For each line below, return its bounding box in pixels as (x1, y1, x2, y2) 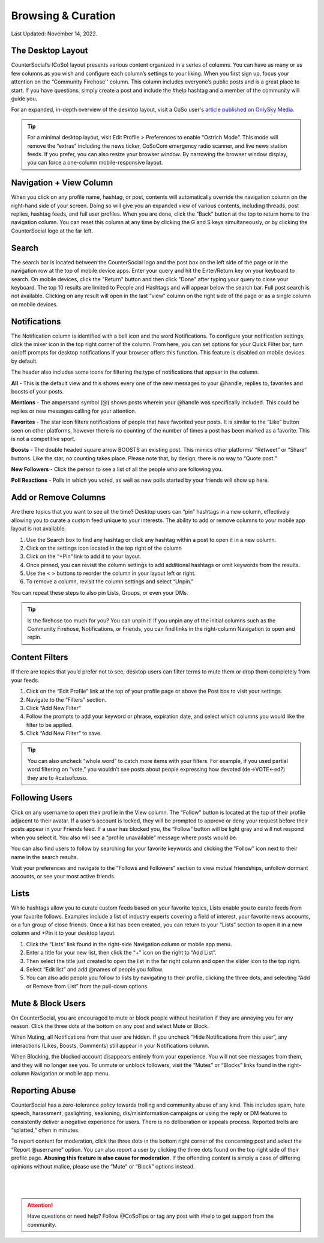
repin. (27, 634, 42, 641)
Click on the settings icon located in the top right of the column (26, 544, 182, 552)
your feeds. (11, 676, 40, 684)
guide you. (11, 95, 38, 102)
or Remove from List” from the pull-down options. (26, 982, 149, 989)
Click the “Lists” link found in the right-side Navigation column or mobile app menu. (26, 940, 232, 947)
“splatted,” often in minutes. (11, 1126, 80, 1134)
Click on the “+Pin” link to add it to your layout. (26, 553, 142, 560)
